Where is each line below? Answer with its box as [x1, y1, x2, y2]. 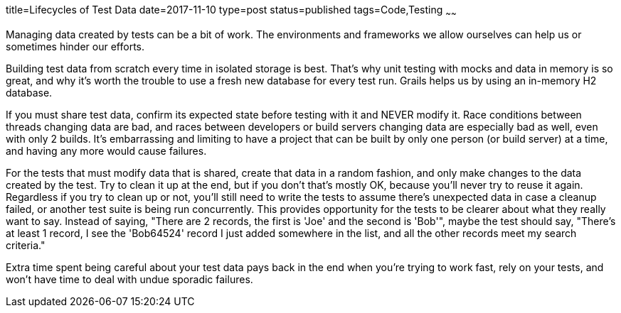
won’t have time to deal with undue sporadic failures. [6, 273, 253, 285]
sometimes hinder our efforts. [6, 40, 145, 53]
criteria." [6, 238, 46, 251]
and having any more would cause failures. [6, 144, 207, 157]
